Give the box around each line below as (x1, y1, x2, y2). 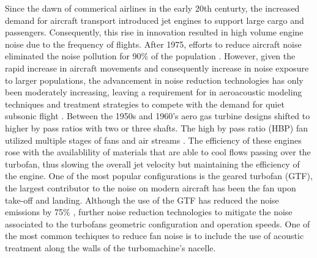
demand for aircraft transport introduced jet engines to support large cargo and (5, 13, 304, 26)
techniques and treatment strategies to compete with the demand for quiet (5, 97, 285, 110)
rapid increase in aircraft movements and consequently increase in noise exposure (5, 61, 309, 74)
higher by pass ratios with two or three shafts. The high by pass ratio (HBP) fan (5, 121, 308, 134)
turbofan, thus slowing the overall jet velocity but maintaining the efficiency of (5, 157, 300, 170)
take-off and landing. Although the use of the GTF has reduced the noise (5, 193, 279, 206)
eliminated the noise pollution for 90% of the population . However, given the (5, 50, 296, 62)
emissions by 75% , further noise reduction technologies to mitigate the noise (5, 205, 293, 218)
